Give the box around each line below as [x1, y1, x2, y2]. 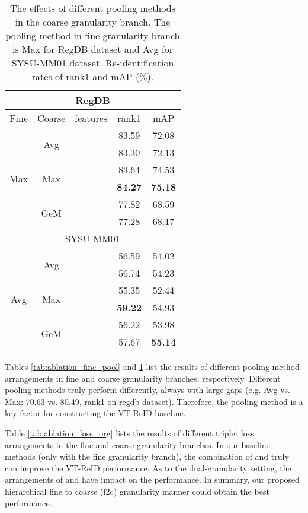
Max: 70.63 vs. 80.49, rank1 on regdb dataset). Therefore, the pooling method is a [5, 395, 303, 407]
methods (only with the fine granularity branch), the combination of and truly [5, 450, 289, 463]
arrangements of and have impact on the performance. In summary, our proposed [5, 473, 300, 486]
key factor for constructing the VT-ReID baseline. [5, 407, 186, 419]
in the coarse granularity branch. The [15, 15, 171, 28]
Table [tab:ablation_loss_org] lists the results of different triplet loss [5, 426, 254, 439]
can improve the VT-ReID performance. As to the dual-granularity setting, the [5, 461, 291, 474]
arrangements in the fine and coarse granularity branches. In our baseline [5, 438, 270, 451]
